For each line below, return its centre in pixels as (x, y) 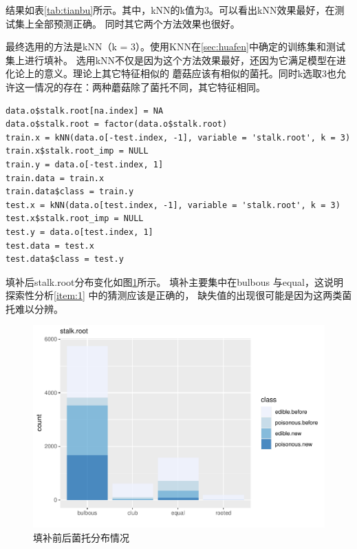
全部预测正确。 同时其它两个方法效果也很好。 (137, 23)
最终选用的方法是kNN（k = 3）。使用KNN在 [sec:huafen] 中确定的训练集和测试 (175, 46)
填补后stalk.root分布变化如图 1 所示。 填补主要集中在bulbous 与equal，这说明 (175, 281)
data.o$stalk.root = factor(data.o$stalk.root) (117, 124)
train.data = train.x (55, 178)
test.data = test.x (50, 246)
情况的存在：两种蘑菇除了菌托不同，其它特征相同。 (150, 86)
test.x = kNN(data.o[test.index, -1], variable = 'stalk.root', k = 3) (173, 205)
